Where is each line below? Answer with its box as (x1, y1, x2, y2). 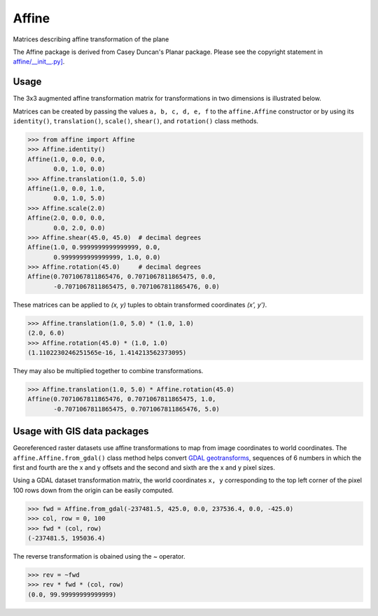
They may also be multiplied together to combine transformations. (13, 366, 204, 374)
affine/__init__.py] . (13, 57, 65, 66)
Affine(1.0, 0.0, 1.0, (27, 184, 106, 192)
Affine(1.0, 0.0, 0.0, (27, 155, 106, 163)
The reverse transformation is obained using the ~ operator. (13, 552, 185, 560)
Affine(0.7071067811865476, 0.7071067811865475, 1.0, (27, 395, 216, 403)
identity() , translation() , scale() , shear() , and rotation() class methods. (13, 117, 259, 125)
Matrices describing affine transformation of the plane (13, 35, 169, 43)
